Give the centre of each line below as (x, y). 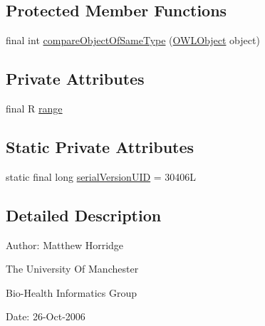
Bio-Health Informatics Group (72, 292)
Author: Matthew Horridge (65, 244)
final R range (34, 108)
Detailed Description (84, 215)
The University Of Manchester (72, 269)
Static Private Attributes (100, 146)
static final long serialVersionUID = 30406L (101, 176)
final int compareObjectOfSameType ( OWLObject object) (133, 40)
